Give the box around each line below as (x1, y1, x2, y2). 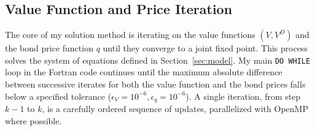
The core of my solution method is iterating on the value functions (5, 28, 255, 41)
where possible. (5, 114, 62, 127)
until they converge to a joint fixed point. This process (103, 42, 308, 54)
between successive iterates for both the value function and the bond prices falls (5, 78, 306, 91)
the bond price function (5, 42, 93, 54)
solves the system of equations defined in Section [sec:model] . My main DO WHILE (5, 53, 311, 66)
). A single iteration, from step (185, 89, 301, 102)
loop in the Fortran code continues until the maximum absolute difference (5, 65, 282, 78)
